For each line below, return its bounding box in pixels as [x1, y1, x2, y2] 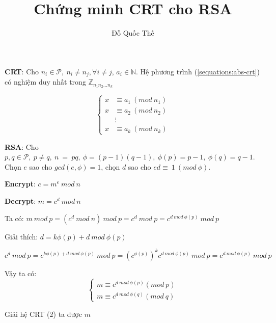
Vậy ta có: [5, 267, 37, 278]
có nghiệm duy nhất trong [5, 76, 86, 87]
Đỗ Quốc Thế [112, 28, 154, 38]
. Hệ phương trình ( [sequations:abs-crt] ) [136, 66, 260, 76]
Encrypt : [5, 178, 36, 189]
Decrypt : [5, 196, 36, 206]
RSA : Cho [5, 141, 39, 152]
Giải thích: [5, 231, 38, 241]
